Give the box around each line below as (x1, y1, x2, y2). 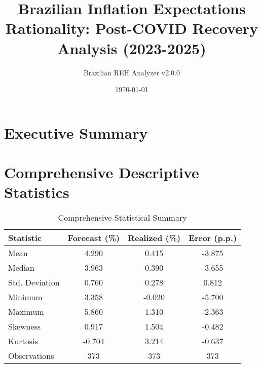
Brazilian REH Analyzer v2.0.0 (83, 67, 180, 77)
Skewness (8, 320, 41, 333)
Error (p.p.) (189, 232, 237, 244)
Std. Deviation (8, 276, 60, 289)
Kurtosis (8, 335, 38, 347)
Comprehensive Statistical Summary (58, 212, 187, 224)
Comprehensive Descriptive (4, 162, 199, 183)
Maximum (8, 306, 44, 318)
